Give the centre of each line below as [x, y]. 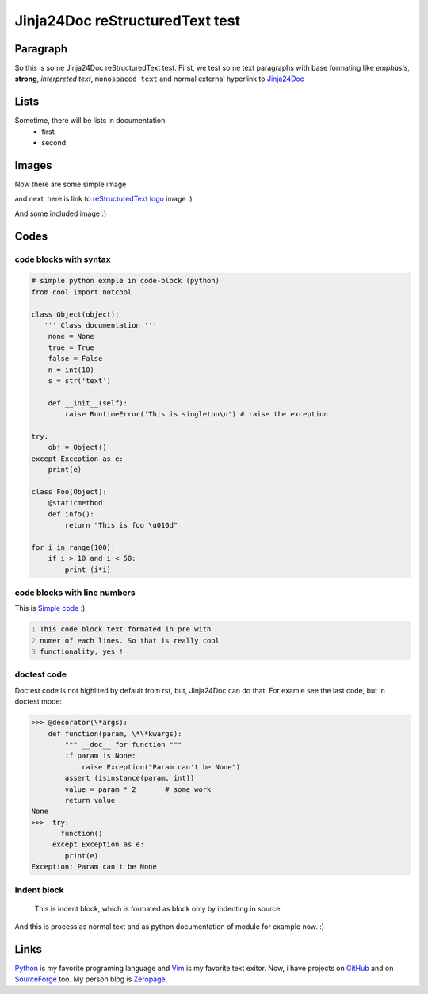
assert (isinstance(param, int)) [130, 778]
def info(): [71, 514]
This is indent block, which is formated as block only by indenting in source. [159, 908]
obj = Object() [77, 447]
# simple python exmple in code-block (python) [125, 281]
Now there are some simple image [71, 184]
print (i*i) [88, 570]
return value [90, 800]
